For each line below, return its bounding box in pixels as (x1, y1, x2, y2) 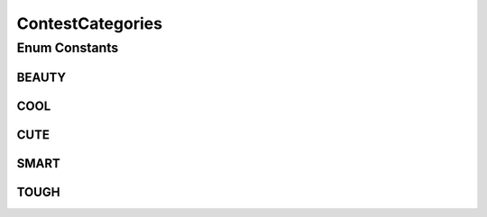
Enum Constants (16, 40, 119, 56)
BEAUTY (16, 69, 67, 85)
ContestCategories (16, 14, 162, 33)
